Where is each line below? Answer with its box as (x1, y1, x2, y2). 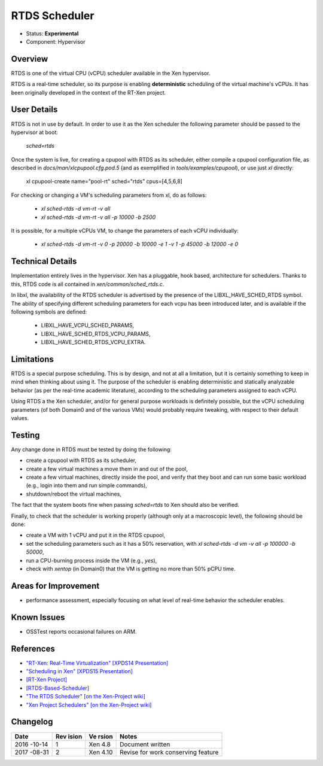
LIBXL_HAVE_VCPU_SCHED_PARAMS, (41, 322, 135, 329)
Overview (11, 54, 48, 64)
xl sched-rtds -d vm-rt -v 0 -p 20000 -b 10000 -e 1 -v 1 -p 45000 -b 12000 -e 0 (41, 241, 239, 248)
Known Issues (11, 612, 65, 622)
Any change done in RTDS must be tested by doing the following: (11, 446, 172, 453)
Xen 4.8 (89, 740, 111, 748)
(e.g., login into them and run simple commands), (26, 482, 148, 489)
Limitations (11, 354, 54, 364)
